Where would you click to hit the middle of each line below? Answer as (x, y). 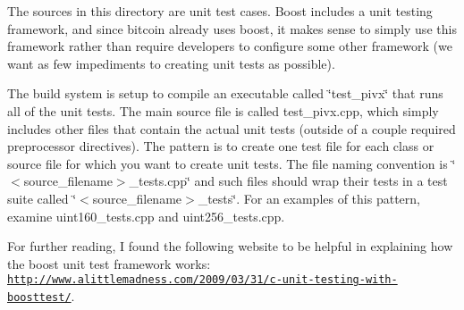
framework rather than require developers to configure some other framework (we (230, 46)
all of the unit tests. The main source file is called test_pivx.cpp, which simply (223, 110)
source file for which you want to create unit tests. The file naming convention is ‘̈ (232, 163)
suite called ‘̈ (42, 198)
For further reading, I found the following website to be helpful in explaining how (230, 246)
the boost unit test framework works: (109, 263)
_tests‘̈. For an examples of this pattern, (309, 198)
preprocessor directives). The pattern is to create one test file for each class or (221, 146)
